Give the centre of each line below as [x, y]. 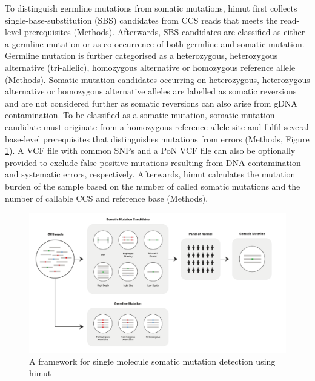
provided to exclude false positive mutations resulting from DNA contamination [153, 162]
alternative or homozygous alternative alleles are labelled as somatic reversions [151, 91]
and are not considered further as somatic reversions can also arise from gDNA [151, 103]
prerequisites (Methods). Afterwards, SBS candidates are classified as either [164, 32]
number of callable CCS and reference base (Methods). [107, 198]
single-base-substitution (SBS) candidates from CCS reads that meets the [141, 20]
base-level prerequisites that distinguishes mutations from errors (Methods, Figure [157, 138]
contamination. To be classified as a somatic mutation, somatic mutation [140, 115]
